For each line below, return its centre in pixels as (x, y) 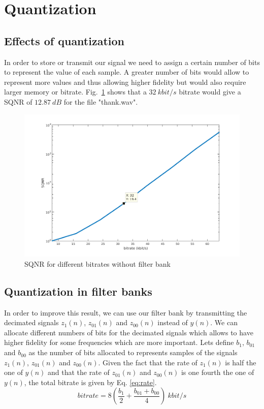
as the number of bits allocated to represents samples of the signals (133, 352)
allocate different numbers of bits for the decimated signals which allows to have (129, 332)
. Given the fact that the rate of (148, 362)
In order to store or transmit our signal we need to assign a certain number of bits (132, 62)
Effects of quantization (64, 40)
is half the (241, 362)
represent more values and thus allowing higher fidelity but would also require (125, 82)
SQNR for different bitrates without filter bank (97, 263)
